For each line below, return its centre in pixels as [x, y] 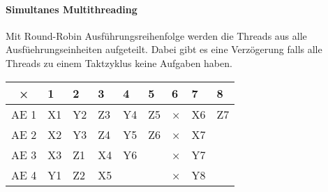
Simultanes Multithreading [72, 9]
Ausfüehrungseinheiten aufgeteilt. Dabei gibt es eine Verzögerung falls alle [164, 49]
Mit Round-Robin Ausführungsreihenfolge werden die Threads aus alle [156, 35]
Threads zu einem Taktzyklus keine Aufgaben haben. [119, 62]
